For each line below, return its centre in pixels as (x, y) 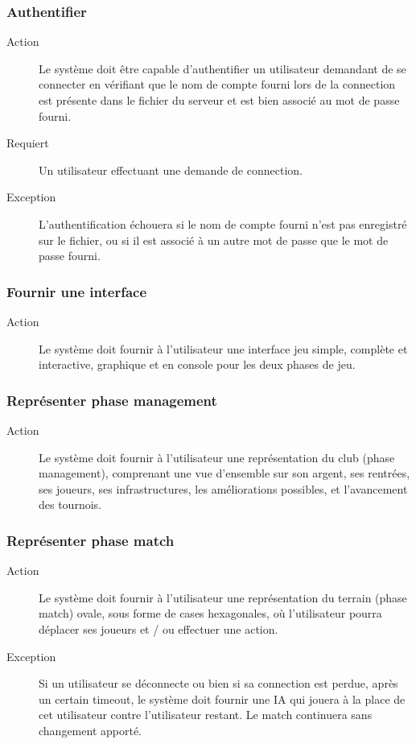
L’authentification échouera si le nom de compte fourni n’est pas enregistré (223, 223)
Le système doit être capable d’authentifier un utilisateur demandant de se (222, 68)
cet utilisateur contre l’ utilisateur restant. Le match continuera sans (206, 715)
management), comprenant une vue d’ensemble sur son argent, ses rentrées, (224, 473)
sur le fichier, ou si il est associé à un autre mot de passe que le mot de (214, 240)
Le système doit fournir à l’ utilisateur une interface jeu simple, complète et (223, 348)
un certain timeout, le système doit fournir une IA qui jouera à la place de (222, 699)
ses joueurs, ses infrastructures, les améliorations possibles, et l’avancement (223, 488)
